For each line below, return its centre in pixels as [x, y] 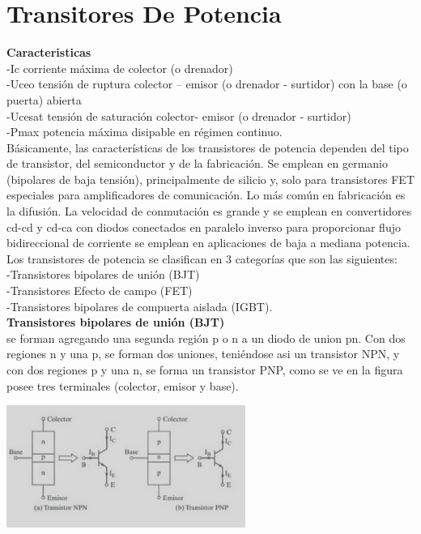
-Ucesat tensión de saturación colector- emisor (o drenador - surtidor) [179, 115]
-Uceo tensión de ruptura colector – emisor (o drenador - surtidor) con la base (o [207, 84]
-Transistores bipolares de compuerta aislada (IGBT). [140, 306]
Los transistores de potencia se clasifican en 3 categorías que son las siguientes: [202, 258]
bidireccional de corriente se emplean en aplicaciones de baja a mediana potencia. [208, 243]
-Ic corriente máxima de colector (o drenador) [120, 68]
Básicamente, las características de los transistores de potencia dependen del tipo [208, 147]
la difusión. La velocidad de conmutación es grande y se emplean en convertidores [209, 211]
